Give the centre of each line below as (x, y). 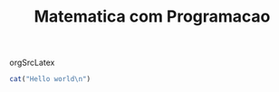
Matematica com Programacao (152, 17)
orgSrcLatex (32, 63)
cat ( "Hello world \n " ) (50, 79)
